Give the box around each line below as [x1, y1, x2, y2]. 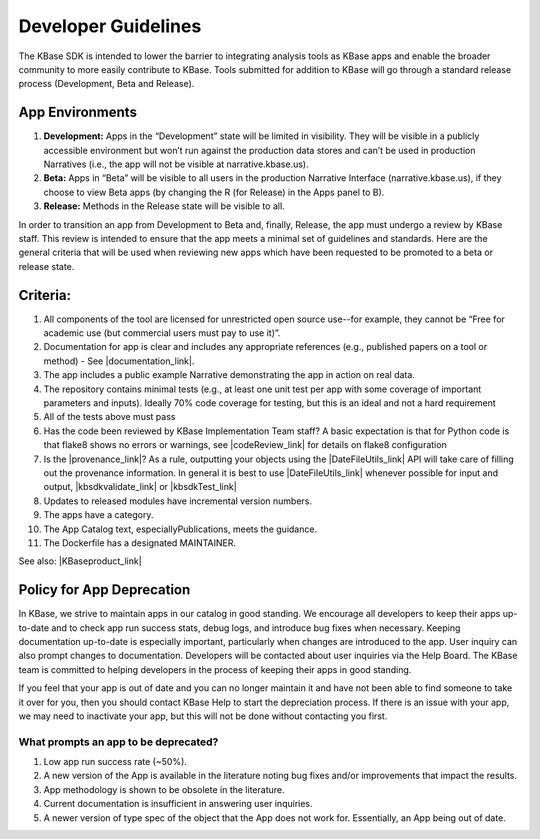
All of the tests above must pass [43, 411, 176, 423]
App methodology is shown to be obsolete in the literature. [43, 783, 285, 795]
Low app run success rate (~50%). [43, 756, 187, 768]
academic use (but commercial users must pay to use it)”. [43, 327, 281, 339]
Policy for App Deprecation [18, 581, 191, 599]
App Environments [18, 104, 137, 121]
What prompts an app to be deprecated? [18, 735, 219, 749]
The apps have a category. [43, 509, 154, 521]
